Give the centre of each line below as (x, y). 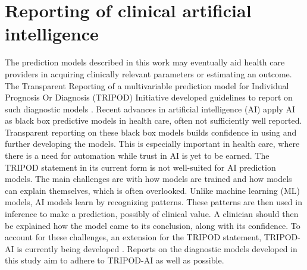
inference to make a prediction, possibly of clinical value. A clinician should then (152, 214)
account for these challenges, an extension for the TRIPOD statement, (133, 237)
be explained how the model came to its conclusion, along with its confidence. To (153, 225)
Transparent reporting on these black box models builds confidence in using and (151, 132)
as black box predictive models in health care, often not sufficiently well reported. (153, 120)
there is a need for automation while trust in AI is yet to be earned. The (137, 156)
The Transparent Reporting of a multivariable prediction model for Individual (147, 85)
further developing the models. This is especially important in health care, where (152, 144)
